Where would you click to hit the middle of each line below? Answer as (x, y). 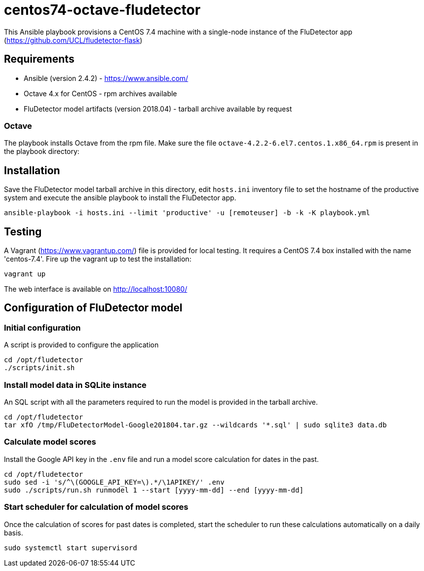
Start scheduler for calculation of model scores (96, 507)
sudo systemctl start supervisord (71, 548)
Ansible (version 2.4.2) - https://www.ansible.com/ (106, 78)
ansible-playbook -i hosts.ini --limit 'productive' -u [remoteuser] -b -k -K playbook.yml (187, 213)
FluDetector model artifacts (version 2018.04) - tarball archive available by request (158, 109)
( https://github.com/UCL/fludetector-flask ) (73, 40)
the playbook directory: (42, 152)
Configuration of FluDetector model (93, 308)
